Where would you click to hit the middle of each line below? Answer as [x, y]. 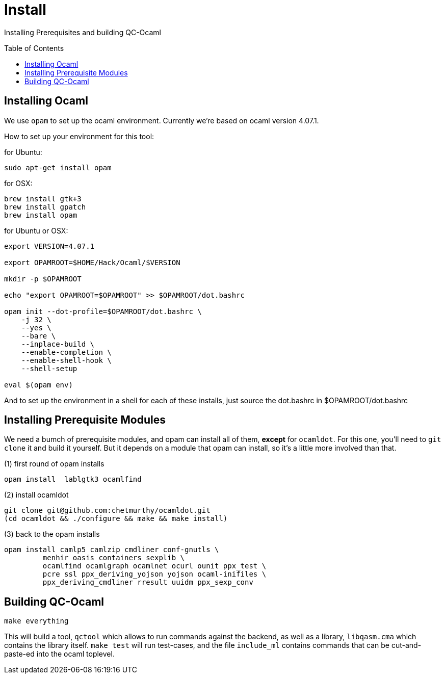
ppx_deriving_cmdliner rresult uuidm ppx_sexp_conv [148, 582]
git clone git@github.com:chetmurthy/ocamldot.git [107, 511]
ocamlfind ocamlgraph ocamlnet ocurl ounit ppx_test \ [154, 566]
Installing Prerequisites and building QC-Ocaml [83, 32]
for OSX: [18, 183]
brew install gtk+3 [43, 199]
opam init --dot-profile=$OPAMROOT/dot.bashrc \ [103, 311]
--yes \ [36, 328]
